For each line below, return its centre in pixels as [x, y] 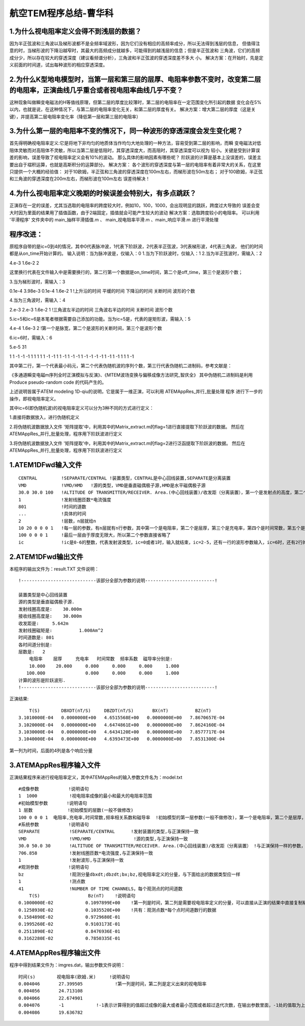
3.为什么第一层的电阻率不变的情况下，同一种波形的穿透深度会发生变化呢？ [126, 131]
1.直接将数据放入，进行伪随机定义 [44, 417]
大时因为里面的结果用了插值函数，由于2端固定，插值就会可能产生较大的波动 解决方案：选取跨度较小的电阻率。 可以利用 [134, 212]
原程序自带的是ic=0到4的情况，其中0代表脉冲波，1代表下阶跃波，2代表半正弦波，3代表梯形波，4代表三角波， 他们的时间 [136, 246]
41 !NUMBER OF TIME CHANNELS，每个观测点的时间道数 [101, 889]
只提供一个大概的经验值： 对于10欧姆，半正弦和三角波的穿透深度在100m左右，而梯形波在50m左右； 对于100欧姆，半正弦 [136, 172]
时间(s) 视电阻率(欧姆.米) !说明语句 [74, 977]
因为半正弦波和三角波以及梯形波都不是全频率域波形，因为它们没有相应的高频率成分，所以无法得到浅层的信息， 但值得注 [135, 44]
